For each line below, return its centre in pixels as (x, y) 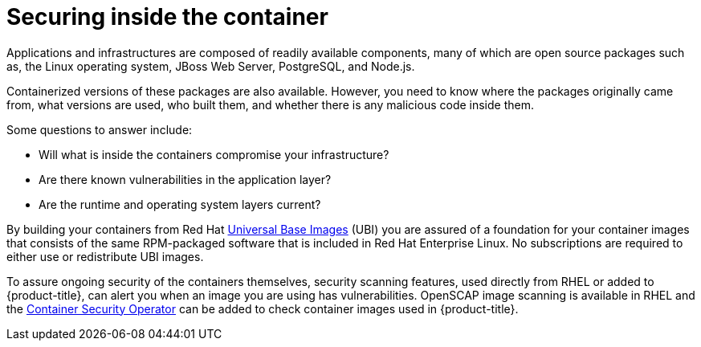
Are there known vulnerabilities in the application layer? (185, 179)
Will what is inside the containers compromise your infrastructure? (214, 154)
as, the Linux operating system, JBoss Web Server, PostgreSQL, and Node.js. (211, 66)
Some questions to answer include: (100, 129)
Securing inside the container (167, 17)
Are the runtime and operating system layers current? (180, 204)
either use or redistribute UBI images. (105, 256)
